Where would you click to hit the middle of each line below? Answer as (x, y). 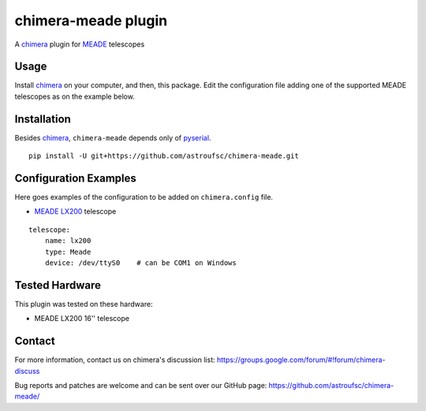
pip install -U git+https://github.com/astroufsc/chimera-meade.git (164, 156)
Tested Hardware (58, 285)
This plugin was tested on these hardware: (84, 304)
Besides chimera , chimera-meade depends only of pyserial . (113, 137)
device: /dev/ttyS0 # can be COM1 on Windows (140, 263)
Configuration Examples (76, 178)
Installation (43, 119)
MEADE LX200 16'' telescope (82, 319)
